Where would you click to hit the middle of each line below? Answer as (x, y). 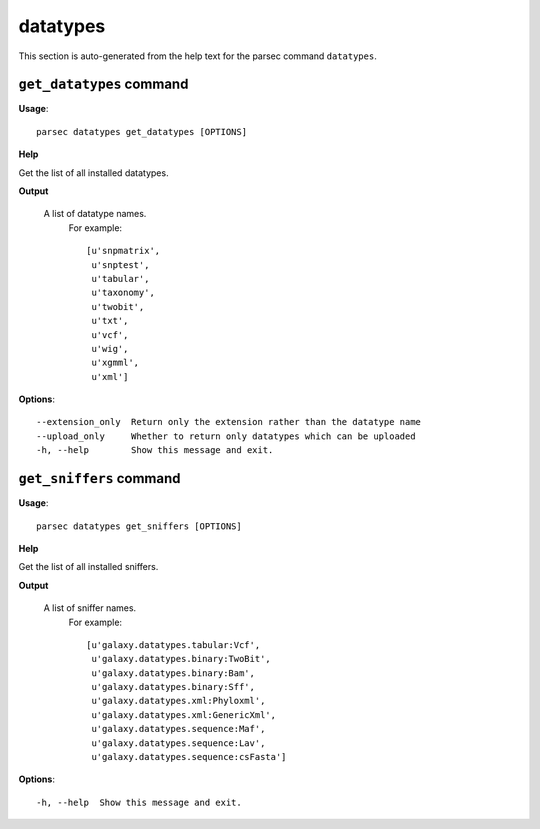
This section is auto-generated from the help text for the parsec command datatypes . (197, 56)
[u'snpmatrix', (123, 251)
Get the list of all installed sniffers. (88, 567)
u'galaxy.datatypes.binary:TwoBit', (181, 659)
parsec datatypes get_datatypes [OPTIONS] (142, 131)
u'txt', (110, 321)
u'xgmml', (115, 363)
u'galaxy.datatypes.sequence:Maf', (178, 729)
